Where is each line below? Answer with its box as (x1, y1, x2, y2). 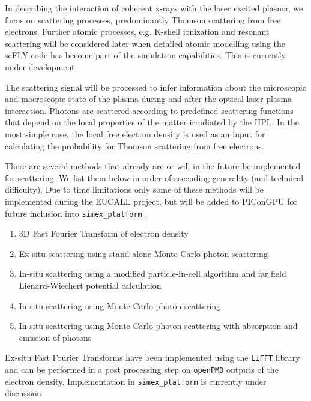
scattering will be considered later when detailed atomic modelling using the (5, 37, 286, 49)
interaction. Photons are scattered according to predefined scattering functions (5, 104, 294, 116)
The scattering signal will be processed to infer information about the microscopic (5, 80, 306, 93)
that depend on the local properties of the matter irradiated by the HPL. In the (5, 116, 299, 128)
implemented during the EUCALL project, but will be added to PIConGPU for (5, 194, 297, 207)
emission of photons (19, 331, 92, 343)
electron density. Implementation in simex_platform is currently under (5, 375, 267, 387)
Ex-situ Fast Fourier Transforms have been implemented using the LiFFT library (5, 351, 300, 364)
